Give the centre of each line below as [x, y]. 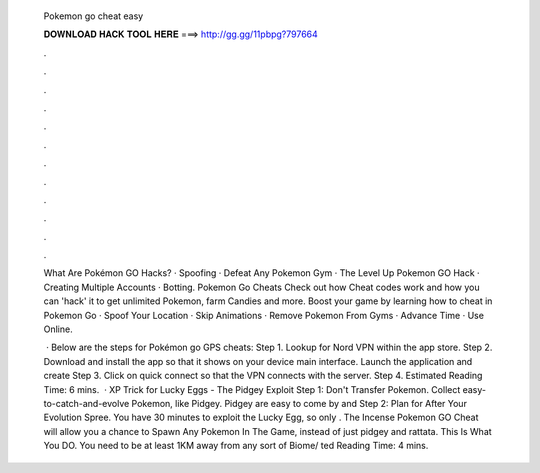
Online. [58, 329]
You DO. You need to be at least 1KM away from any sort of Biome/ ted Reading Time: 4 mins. [236, 446]
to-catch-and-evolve [86, 403]
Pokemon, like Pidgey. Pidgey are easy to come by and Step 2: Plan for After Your [299, 403]
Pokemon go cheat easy [93, 16]
